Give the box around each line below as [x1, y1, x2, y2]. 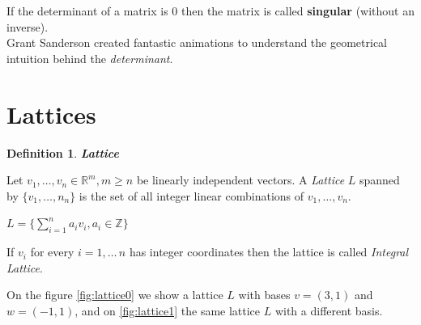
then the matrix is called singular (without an [181, 2, 415, 19]
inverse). [6, 18, 49, 35]
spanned [359, 171, 400, 188]
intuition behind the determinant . [6, 49, 173, 66]
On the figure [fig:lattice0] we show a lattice [6, 286, 223, 303]
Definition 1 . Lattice [6, 144, 119, 161]
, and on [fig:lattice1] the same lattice [74, 302, 261, 319]
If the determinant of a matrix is [6, 2, 168, 19]
